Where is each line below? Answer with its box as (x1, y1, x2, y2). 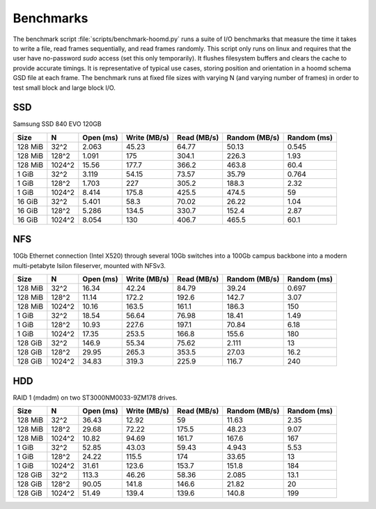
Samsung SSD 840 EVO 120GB (13, 120, 102, 128)
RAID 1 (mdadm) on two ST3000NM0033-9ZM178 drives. (13, 393, 178, 402)
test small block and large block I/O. (13, 84, 116, 92)
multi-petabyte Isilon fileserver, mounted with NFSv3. (13, 261, 166, 269)
